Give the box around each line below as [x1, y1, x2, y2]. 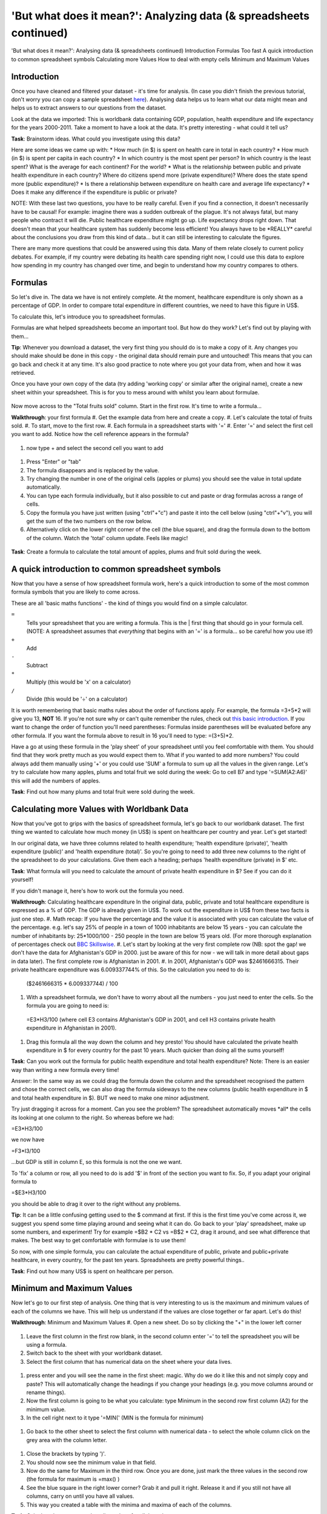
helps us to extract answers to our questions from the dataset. [11, 104, 167, 111]
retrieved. [11, 369, 36, 377]
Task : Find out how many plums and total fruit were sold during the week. [11, 788, 195, 796]
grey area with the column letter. [26, 1436, 107, 1444]
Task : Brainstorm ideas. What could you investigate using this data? [11, 135, 181, 142]
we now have [11, 1136, 45, 1143]
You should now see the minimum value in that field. [26, 1458, 157, 1466]
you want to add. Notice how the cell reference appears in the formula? [11, 431, 189, 438]
